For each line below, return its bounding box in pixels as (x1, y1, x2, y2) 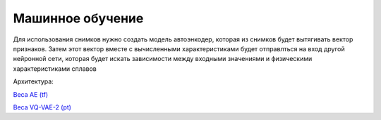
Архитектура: (13, 77, 54, 86)
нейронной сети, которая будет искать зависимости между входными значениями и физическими (13, 55, 313, 63)
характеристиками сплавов (13, 64, 97, 73)
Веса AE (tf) (13, 90, 49, 98)
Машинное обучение (13, 11, 144, 26)
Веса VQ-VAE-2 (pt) (13, 102, 72, 112)
